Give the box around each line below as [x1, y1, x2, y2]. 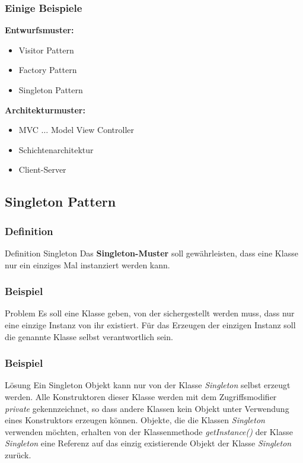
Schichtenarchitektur [18, 143, 94, 156]
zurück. [5, 448, 31, 461]
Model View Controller [50, 123, 134, 136]
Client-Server [18, 163, 66, 176]
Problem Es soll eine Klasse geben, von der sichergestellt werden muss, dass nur [5, 307, 295, 319]
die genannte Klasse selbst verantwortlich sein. [5, 330, 173, 343]
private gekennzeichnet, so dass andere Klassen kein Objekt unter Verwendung [5, 402, 289, 414]
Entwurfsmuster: [5, 24, 74, 36]
